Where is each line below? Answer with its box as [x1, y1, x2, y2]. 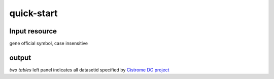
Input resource [9, 27, 57, 35]
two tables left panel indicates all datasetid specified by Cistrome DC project [9, 66, 169, 73]
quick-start [9, 8, 58, 19]
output [9, 53, 31, 62]
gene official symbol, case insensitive [9, 41, 88, 47]
